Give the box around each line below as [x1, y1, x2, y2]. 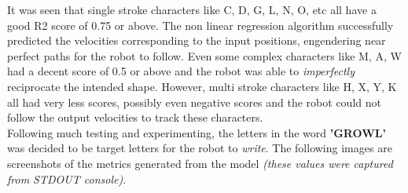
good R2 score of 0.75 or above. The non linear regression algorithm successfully [7, 16, 394, 33]
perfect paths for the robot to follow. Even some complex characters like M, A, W [7, 47, 402, 64]
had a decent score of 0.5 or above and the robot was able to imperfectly [7, 63, 355, 79]
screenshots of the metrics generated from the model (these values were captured [7, 155, 393, 171]
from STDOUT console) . [7, 170, 127, 187]
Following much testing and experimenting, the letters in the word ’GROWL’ [7, 124, 386, 140]
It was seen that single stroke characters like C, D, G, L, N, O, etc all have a [7, 2, 377, 17]
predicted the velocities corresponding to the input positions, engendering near [7, 32, 386, 49]
